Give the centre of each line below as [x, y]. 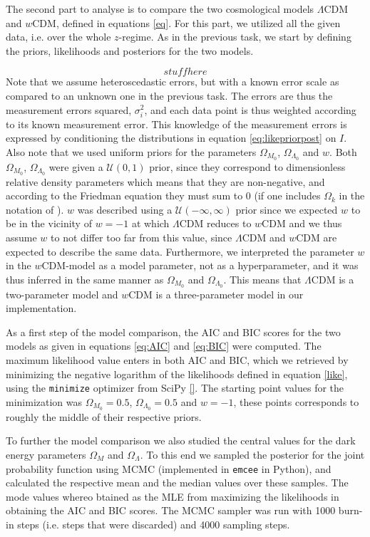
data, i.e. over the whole [58, 37]
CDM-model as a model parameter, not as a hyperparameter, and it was [200, 265]
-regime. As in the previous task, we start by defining [235, 37]
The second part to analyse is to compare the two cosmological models [160, 9]
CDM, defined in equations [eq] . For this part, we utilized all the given [186, 22]
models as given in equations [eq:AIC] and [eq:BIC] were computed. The [164, 346]
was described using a [125, 209]
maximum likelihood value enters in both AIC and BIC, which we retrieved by [177, 360]
